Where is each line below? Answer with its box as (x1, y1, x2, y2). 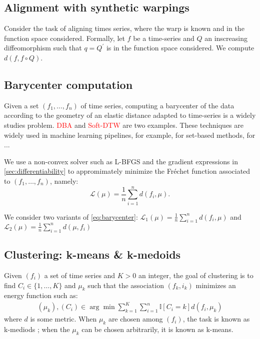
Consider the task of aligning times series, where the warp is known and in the (4, 23, 244, 33)
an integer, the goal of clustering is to (138, 270, 253, 280)
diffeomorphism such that (4, 42, 82, 53)
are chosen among (108, 314, 163, 324)
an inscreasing (204, 32, 247, 43)
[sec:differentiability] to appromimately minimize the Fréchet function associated (4, 166, 250, 176)
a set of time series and (44, 270, 115, 280)
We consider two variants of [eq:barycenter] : (4, 211, 138, 222)
